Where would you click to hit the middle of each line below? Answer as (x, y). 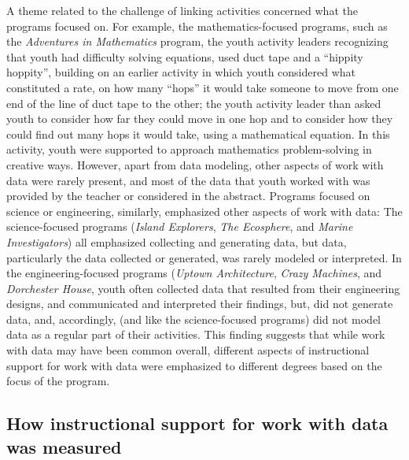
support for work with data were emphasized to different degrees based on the (194, 365)
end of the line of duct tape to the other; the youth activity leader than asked (194, 103)
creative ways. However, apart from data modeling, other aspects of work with (195, 164)
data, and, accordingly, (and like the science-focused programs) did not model (193, 319)
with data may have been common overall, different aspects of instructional (188, 350)
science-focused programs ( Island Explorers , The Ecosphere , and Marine (180, 226)
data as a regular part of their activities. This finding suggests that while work (196, 334)
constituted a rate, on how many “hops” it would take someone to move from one (203, 87)
